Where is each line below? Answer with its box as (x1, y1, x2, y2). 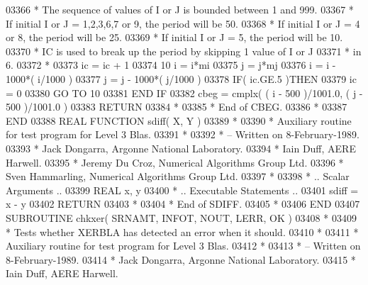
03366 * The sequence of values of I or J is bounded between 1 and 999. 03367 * (6, 2, 354, 16)
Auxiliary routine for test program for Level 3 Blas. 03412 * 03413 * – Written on (6, 238, 361, 253)
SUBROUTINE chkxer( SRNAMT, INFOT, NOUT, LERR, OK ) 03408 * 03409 (6, 210, 357, 225)
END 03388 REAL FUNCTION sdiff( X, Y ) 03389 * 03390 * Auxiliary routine (6, 113, 352, 128)
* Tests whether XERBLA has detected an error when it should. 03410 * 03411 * (6, 224, 359, 239)
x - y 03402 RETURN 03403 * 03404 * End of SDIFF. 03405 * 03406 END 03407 (6, 196, 360, 211)
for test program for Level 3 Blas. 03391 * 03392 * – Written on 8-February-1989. (6, 127, 359, 142)
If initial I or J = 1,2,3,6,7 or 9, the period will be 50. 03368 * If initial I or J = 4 (6, 16, 360, 30)
